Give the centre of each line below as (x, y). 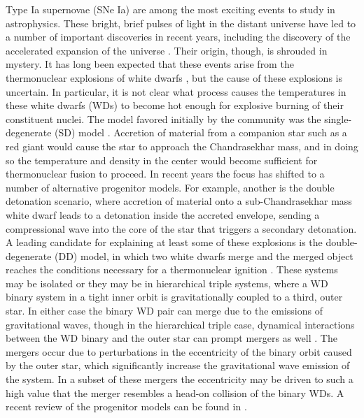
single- (338, 118)
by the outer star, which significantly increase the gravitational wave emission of (178, 365)
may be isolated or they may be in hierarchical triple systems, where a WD (167, 283)
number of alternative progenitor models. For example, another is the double (170, 187)
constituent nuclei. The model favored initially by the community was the (163, 118)
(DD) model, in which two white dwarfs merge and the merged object (204, 255)
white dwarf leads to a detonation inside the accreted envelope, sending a (163, 214)
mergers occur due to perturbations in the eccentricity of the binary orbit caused (179, 351)
